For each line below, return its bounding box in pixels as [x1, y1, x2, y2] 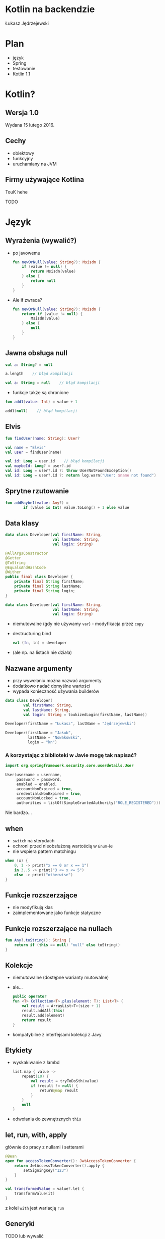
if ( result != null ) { [31, 1083, 78, 1088]
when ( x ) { [5, 858, 28, 864]
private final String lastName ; [14, 584, 82, 589]
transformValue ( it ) [14, 1191, 55, 1196]
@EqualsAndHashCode [5, 565, 46, 570]
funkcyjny [12, 155, 33, 161]
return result [22, 1017, 51, 1023]
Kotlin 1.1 [12, 71, 30, 77]
